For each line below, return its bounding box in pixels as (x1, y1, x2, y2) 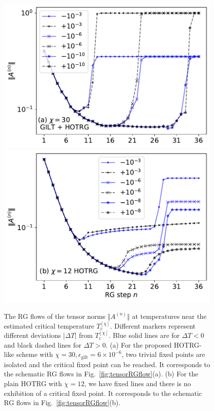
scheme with (16, 349, 53, 359)
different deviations (4, 330, 61, 340)
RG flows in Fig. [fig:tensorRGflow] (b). (4, 397, 121, 408)
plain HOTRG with (4, 378, 62, 388)
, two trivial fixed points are (122, 349, 205, 359)
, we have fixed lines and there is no (84, 378, 191, 388)
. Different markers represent (110, 320, 196, 331)
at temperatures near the (132, 311, 207, 321)
